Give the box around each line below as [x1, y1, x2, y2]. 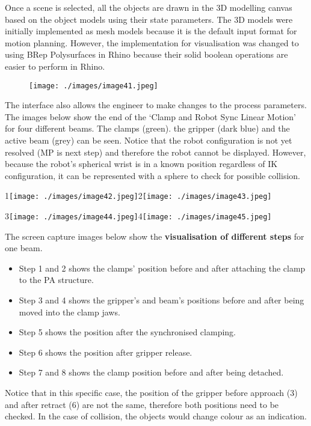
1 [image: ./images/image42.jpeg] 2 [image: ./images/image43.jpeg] [5, 189, 272, 202]
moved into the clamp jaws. [19, 305, 120, 318]
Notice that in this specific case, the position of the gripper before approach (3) [5, 386, 298, 399]
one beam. [5, 242, 43, 254]
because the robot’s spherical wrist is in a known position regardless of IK [5, 157, 278, 170]
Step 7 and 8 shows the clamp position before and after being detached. [19, 366, 284, 379]
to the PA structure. [19, 273, 94, 286]
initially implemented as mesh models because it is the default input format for [5, 25, 297, 37]
